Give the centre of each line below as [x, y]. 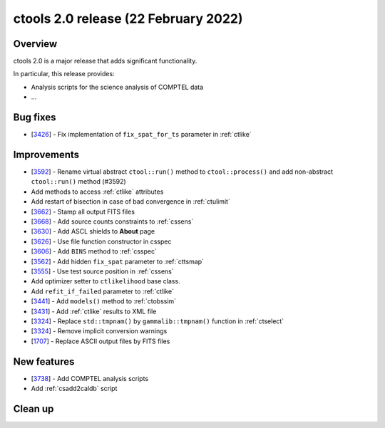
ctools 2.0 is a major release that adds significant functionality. [105, 61]
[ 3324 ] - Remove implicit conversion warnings [99, 331]
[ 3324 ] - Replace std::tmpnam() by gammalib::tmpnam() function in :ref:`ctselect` [158, 321]
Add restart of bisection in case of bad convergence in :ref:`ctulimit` [131, 202]
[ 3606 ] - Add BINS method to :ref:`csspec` [94, 251]
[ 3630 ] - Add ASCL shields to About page [93, 231]
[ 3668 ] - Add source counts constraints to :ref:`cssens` [112, 221]
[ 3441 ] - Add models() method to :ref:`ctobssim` [104, 301]
